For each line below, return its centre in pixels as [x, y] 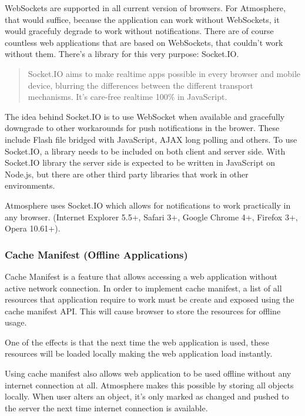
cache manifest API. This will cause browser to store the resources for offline [143, 311]
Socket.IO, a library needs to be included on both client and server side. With [145, 151]
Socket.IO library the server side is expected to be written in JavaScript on [140, 162]
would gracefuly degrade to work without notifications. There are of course [139, 31]
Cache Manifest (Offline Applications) [96, 254]
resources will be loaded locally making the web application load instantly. [139, 353]
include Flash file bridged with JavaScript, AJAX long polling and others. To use [151, 139]
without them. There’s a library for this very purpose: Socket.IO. [122, 54]
